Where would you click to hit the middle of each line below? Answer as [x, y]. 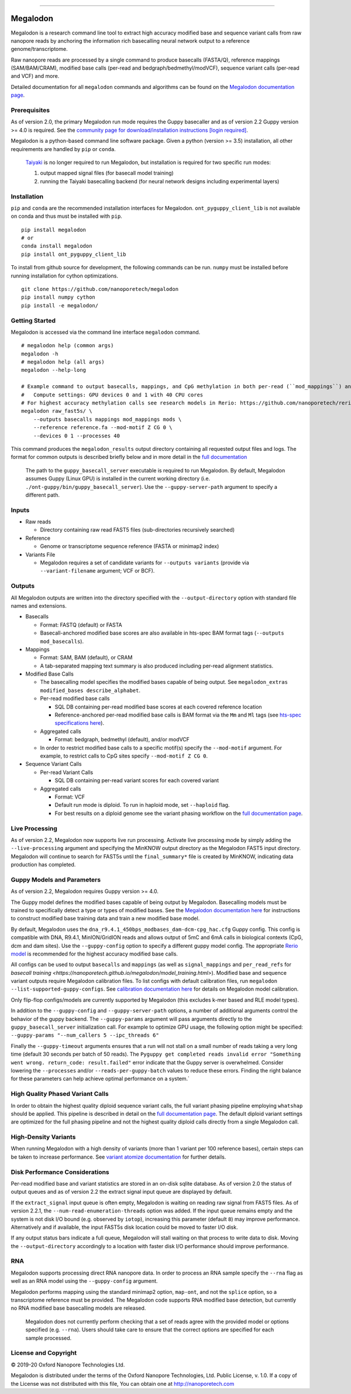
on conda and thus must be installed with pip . [66, 216]
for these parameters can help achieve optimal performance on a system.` [100, 1079]
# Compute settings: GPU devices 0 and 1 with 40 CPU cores [112, 395]
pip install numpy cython [58, 297]
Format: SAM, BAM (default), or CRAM [86, 657]
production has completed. [43, 865]
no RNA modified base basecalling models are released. [78, 1308]
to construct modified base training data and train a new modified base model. [105, 919]
